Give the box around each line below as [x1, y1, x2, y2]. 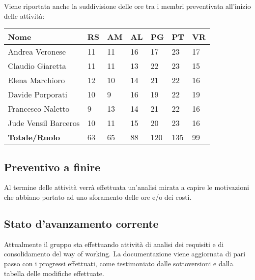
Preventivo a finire [4, 159, 101, 174]
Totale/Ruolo [8, 131, 60, 143]
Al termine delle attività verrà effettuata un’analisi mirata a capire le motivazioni [4, 182, 249, 192]
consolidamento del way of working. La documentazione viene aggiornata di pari [4, 249, 246, 259]
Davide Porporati [8, 89, 68, 100]
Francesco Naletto [8, 103, 70, 115]
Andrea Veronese [8, 46, 66, 58]
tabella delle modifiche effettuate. [4, 268, 104, 278]
